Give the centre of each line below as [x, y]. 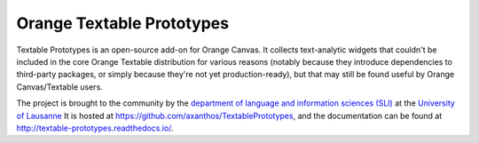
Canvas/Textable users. [60, 87]
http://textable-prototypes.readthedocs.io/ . [95, 128]
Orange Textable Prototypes [123, 23]
